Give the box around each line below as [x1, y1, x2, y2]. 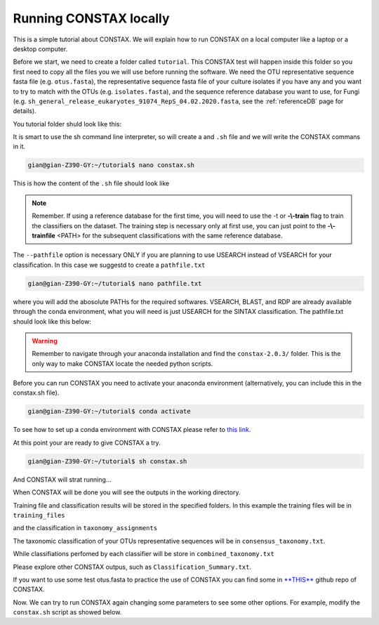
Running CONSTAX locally [13, 11, 170, 26]
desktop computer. [13, 44, 68, 53]
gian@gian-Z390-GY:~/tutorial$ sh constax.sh [27, 457, 187, 465]
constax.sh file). [13, 388, 60, 397]
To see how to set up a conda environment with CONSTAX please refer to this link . [13, 426, 251, 434]
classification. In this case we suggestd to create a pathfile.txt [13, 261, 206, 269]
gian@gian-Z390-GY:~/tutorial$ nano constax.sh [27, 162, 194, 169]
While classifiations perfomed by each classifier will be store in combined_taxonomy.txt [13, 550, 275, 558]
